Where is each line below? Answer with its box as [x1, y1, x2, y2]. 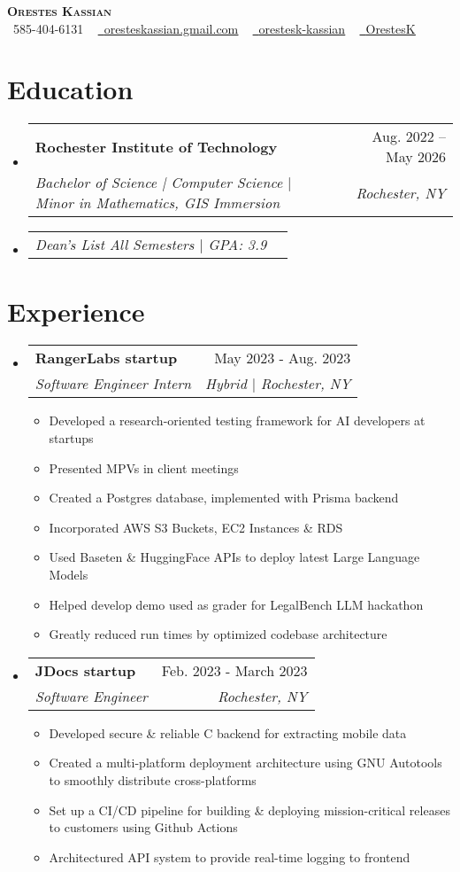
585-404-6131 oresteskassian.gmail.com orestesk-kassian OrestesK [12, 19, 416, 37]
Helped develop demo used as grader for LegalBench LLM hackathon [49, 595, 424, 613]
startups [49, 429, 94, 448]
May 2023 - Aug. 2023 [214, 347, 351, 369]
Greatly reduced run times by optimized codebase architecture [49, 625, 387, 643]
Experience [7, 292, 145, 329]
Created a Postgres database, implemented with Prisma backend [49, 488, 399, 507]
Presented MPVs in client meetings [49, 458, 239, 477]
